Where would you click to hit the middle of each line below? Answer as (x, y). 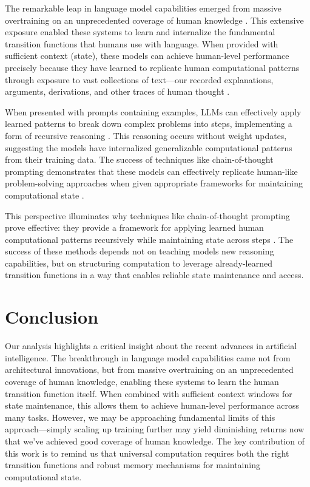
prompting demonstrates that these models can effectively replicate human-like (151, 171)
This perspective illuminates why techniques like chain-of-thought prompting (147, 215)
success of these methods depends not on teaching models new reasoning (140, 251)
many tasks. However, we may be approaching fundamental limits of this (140, 417)
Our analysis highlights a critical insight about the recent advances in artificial (151, 346)
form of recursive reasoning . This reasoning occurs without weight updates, (146, 135)
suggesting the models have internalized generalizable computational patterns (149, 147)
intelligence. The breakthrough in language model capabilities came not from (148, 357)
